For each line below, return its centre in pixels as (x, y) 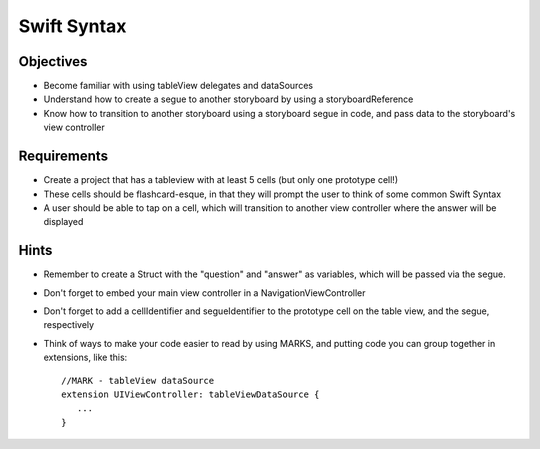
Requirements (63, 156)
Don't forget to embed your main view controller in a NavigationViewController (204, 292)
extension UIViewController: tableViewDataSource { (190, 394)
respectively (69, 325)
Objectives (53, 61)
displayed (63, 222)
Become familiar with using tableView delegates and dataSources (178, 86)
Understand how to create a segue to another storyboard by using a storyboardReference (228, 99)
